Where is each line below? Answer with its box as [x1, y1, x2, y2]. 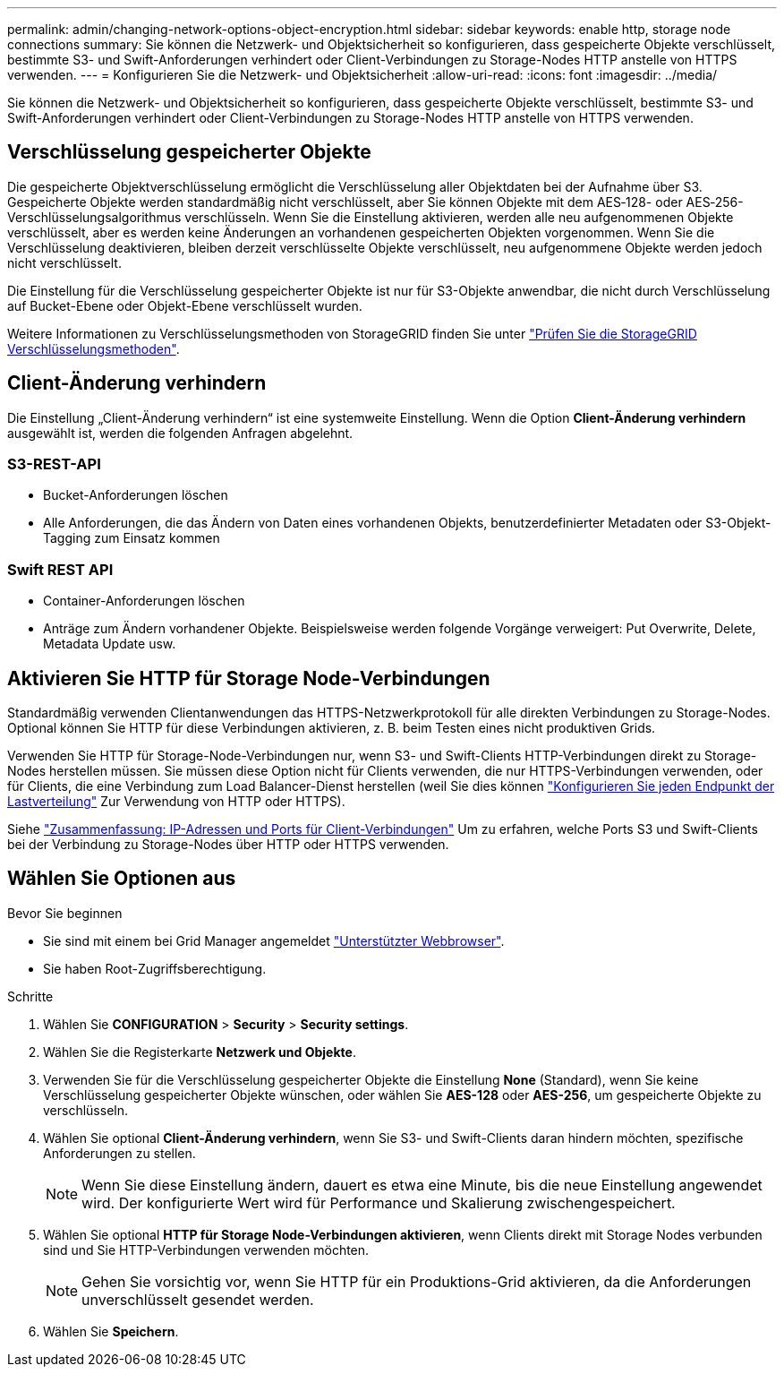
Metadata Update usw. [43, 636, 176, 652]
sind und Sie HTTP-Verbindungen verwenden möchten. [43, 1241, 370, 1258]
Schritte [7, 988, 54, 1004]
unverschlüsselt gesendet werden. [81, 1290, 314, 1309]
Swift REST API [7, 560, 114, 579]
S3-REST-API [7, 455, 101, 474]
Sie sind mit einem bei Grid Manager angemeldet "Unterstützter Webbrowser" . [43, 932, 505, 949]
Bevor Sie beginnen [7, 905, 123, 921]
